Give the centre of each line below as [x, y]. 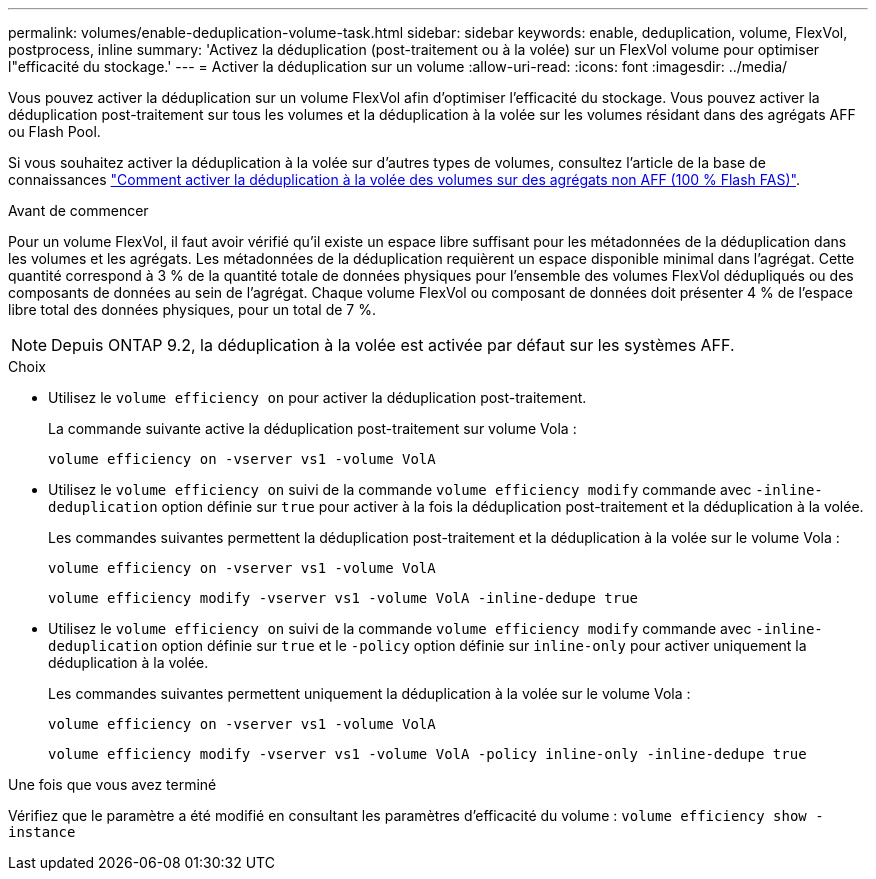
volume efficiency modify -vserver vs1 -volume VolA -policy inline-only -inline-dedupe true [427, 754]
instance [42, 832]
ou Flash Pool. [54, 131]
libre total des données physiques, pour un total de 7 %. [192, 309]
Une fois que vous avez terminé [112, 784]
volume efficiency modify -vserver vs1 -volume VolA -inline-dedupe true [343, 598]
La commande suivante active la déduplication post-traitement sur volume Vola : [312, 428]
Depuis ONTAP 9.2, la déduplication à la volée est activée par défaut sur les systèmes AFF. [393, 345]
